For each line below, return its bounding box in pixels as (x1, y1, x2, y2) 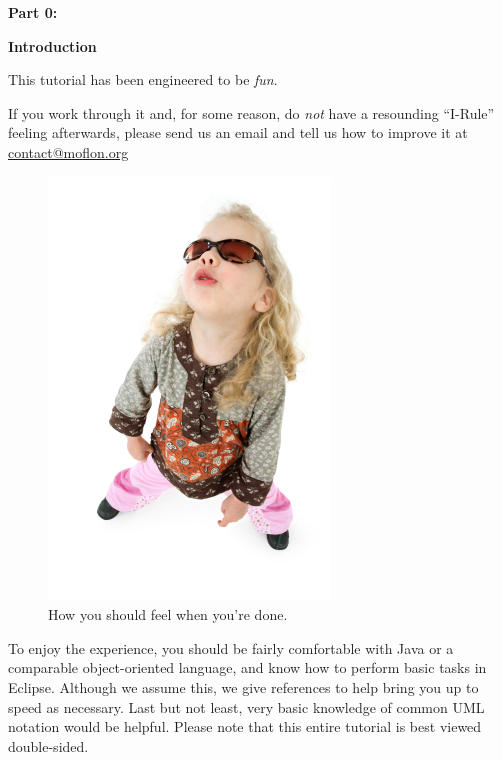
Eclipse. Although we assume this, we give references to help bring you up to (8, 676, 479, 697)
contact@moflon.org (8, 141, 129, 162)
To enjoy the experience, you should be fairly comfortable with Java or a (8, 637, 454, 658)
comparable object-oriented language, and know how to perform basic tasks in (8, 657, 487, 678)
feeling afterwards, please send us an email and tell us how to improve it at (8, 122, 468, 143)
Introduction (8, 35, 97, 56)
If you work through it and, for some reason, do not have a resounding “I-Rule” (8, 102, 495, 123)
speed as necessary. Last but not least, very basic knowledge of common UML (8, 696, 485, 717)
